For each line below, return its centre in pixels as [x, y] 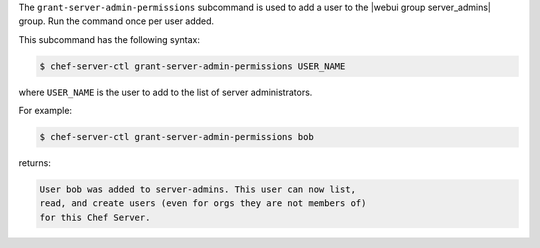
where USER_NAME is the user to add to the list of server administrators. [165, 92]
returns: [35, 163]
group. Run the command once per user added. [116, 21]
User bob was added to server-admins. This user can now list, [198, 189]
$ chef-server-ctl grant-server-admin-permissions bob [176, 137]
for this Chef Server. [95, 217]
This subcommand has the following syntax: [109, 39]
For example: [45, 111]
